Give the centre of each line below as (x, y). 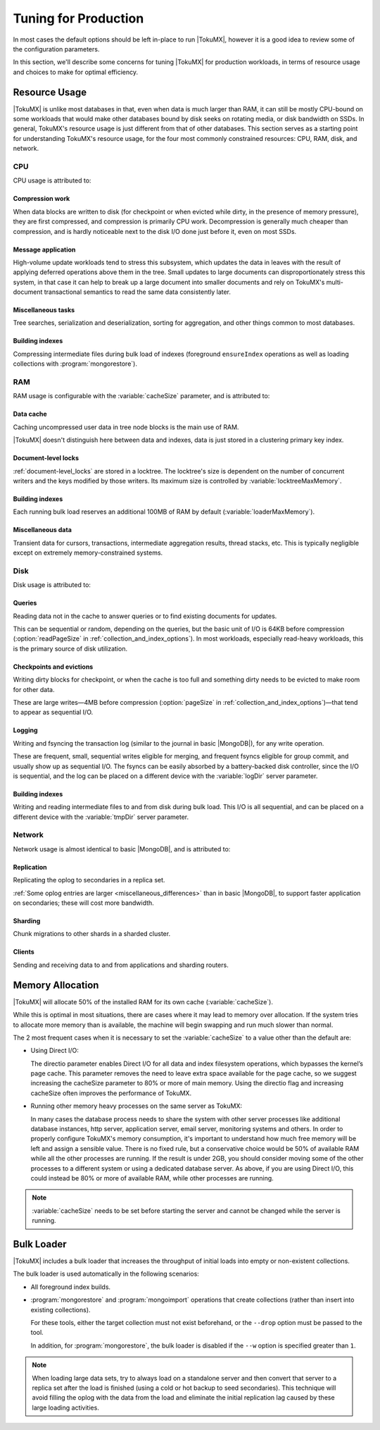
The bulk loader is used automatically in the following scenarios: (106, 1274)
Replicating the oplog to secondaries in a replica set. (89, 880)
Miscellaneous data (42, 530)
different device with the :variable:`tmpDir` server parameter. (101, 817)
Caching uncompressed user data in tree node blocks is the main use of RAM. (126, 427)
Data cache (30, 414)
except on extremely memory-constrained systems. (88, 553)
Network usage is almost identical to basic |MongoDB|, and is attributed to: (122, 849)
